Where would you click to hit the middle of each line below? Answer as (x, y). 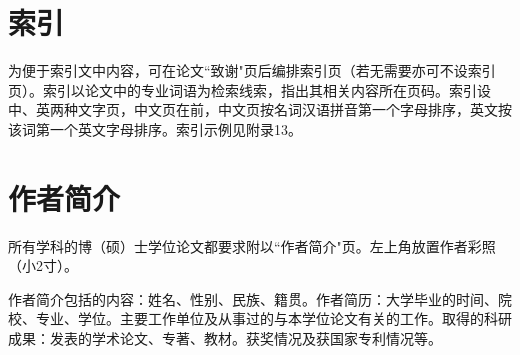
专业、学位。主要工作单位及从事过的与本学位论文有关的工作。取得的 (259, 318)
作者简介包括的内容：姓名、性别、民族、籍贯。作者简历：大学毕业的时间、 (253, 298)
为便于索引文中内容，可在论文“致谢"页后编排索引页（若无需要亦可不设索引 (252, 70)
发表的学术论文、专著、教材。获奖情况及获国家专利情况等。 (245, 338)
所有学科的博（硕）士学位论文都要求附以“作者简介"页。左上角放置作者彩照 (252, 245)
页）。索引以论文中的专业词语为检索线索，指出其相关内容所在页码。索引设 (249, 89)
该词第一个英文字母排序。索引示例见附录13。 (155, 128)
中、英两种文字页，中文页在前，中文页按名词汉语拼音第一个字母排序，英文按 (260, 109)
